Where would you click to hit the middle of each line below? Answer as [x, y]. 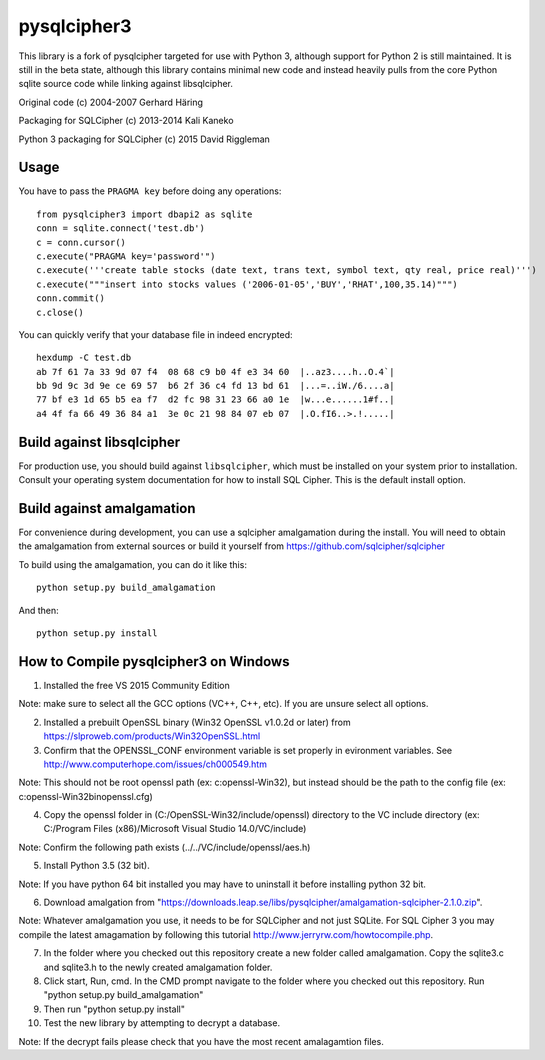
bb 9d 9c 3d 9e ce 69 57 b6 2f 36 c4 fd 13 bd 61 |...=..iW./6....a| [215, 386]
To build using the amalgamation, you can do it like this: [132, 564]
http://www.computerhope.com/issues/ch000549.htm [155, 764]
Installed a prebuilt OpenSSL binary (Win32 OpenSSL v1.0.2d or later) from [197, 722]
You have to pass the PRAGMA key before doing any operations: [150, 191]
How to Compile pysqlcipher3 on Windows [154, 661]
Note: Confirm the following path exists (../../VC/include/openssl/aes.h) [164, 847]
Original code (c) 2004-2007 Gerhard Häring [111, 102]
